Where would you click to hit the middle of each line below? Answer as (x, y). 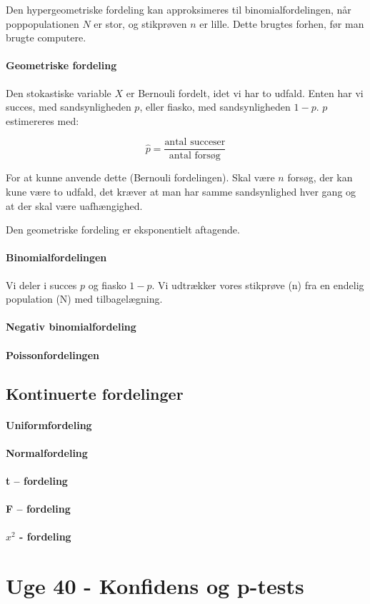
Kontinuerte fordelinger (95, 393)
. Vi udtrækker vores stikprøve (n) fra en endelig (258, 285)
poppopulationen (42, 23)
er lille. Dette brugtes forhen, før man (282, 23)
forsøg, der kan (320, 177)
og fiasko (107, 285)
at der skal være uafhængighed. (74, 205)
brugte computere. (46, 37)
